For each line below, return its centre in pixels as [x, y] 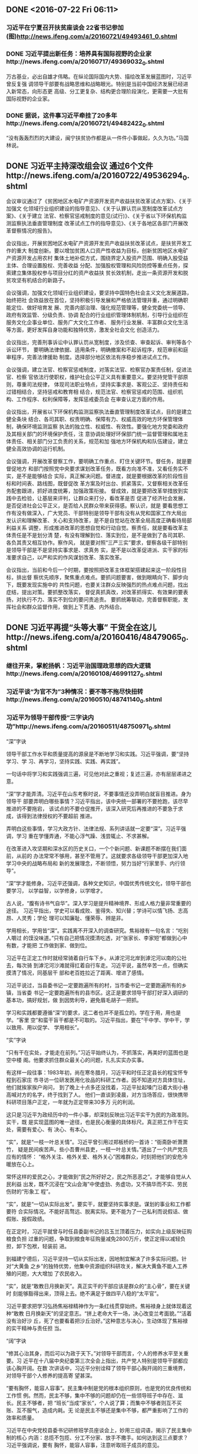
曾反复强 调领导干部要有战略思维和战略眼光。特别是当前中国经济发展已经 [95, 84]
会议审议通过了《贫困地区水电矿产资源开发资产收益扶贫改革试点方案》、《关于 [99, 201]
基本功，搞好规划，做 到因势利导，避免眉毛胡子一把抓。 [74, 1000]
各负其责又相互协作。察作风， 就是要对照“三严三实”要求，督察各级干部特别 [97, 543]
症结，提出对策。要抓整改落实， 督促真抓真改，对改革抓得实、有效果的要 [95, 592]
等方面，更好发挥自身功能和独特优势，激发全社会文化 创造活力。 [84, 330]
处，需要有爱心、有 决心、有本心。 [48, 1129]
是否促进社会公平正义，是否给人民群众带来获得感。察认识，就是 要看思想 [95, 506]
